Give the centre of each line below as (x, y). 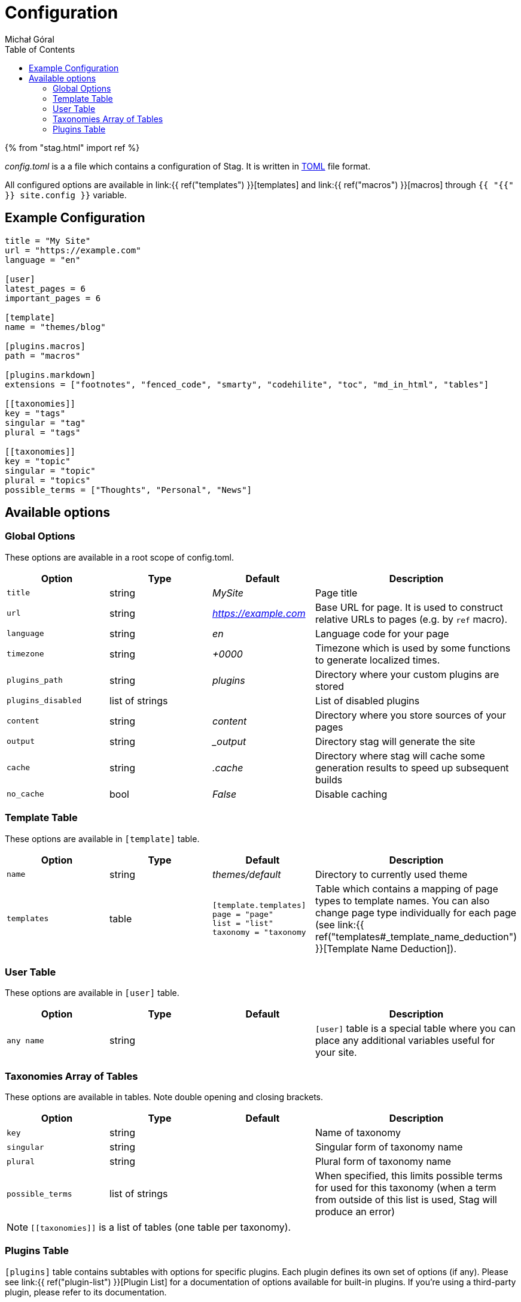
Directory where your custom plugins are (407, 674)
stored (330, 686)
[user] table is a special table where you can (415, 1029)
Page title (336, 593)
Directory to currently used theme (391, 874)
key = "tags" (35, 413)
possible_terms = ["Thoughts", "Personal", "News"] (129, 490)
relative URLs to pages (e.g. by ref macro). (412, 619)
